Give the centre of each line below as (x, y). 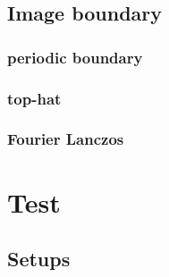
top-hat (34, 98)
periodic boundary (75, 57)
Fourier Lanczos (66, 139)
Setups (39, 259)
